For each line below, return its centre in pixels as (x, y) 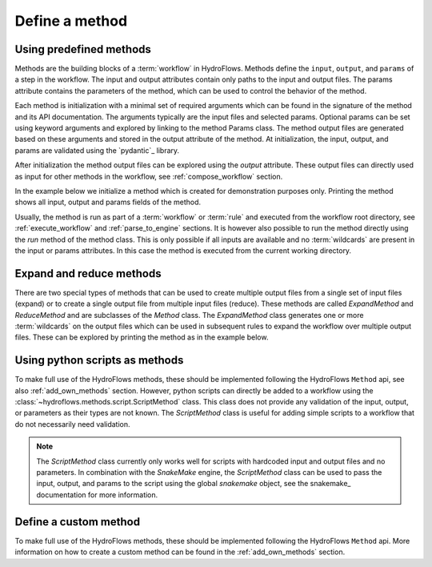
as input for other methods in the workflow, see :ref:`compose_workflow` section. (149, 176)
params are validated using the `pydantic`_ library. (97, 150)
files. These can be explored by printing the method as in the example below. (142, 337)
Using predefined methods (83, 49)
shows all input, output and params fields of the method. (108, 202)
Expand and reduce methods (88, 273)
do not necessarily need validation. (73, 424)
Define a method (71, 21)
